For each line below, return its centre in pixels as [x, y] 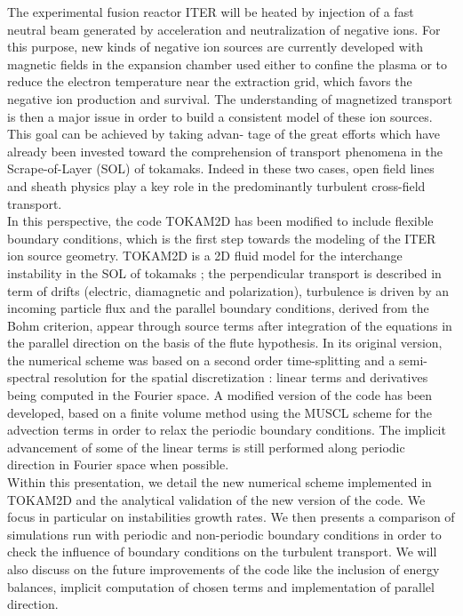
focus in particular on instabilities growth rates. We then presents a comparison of [231, 517]
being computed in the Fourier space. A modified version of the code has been [220, 395]
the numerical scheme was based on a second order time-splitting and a [201, 360]
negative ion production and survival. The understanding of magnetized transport [230, 98]
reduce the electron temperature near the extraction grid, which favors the [210, 81]
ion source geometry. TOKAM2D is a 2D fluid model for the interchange [205, 256]
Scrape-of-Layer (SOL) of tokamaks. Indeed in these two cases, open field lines [221, 168]
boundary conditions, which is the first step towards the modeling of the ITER [222, 238]
